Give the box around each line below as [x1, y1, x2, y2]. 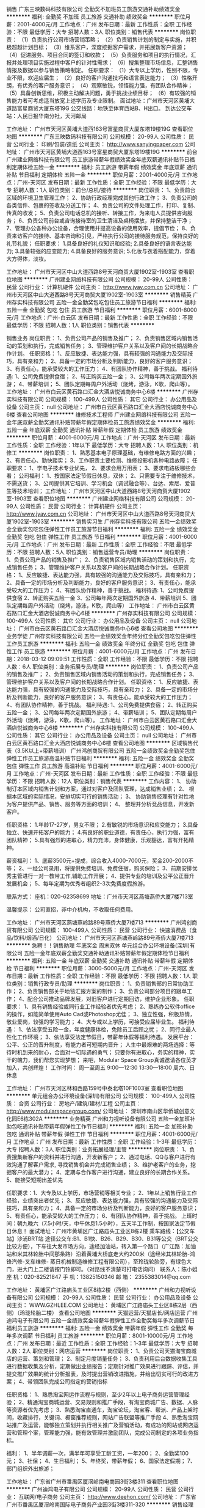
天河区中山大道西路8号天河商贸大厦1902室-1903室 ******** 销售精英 [16, 291, 192, 298]
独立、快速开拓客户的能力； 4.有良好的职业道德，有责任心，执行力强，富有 [6, 829, 195, 836]
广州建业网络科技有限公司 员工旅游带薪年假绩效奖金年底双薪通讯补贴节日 [6, 156, 190, 163]
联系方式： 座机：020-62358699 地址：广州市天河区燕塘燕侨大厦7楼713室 [6, 893, 193, 900]
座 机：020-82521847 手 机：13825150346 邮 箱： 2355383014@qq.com [6, 1273, 191, 1280]
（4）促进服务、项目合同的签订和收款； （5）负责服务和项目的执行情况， [6, 51, 191, 58]
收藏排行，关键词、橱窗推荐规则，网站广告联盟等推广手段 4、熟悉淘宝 [16, 1414, 193, 1421]
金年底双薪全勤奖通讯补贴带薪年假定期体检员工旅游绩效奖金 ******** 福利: [6, 419, 195, 426]
